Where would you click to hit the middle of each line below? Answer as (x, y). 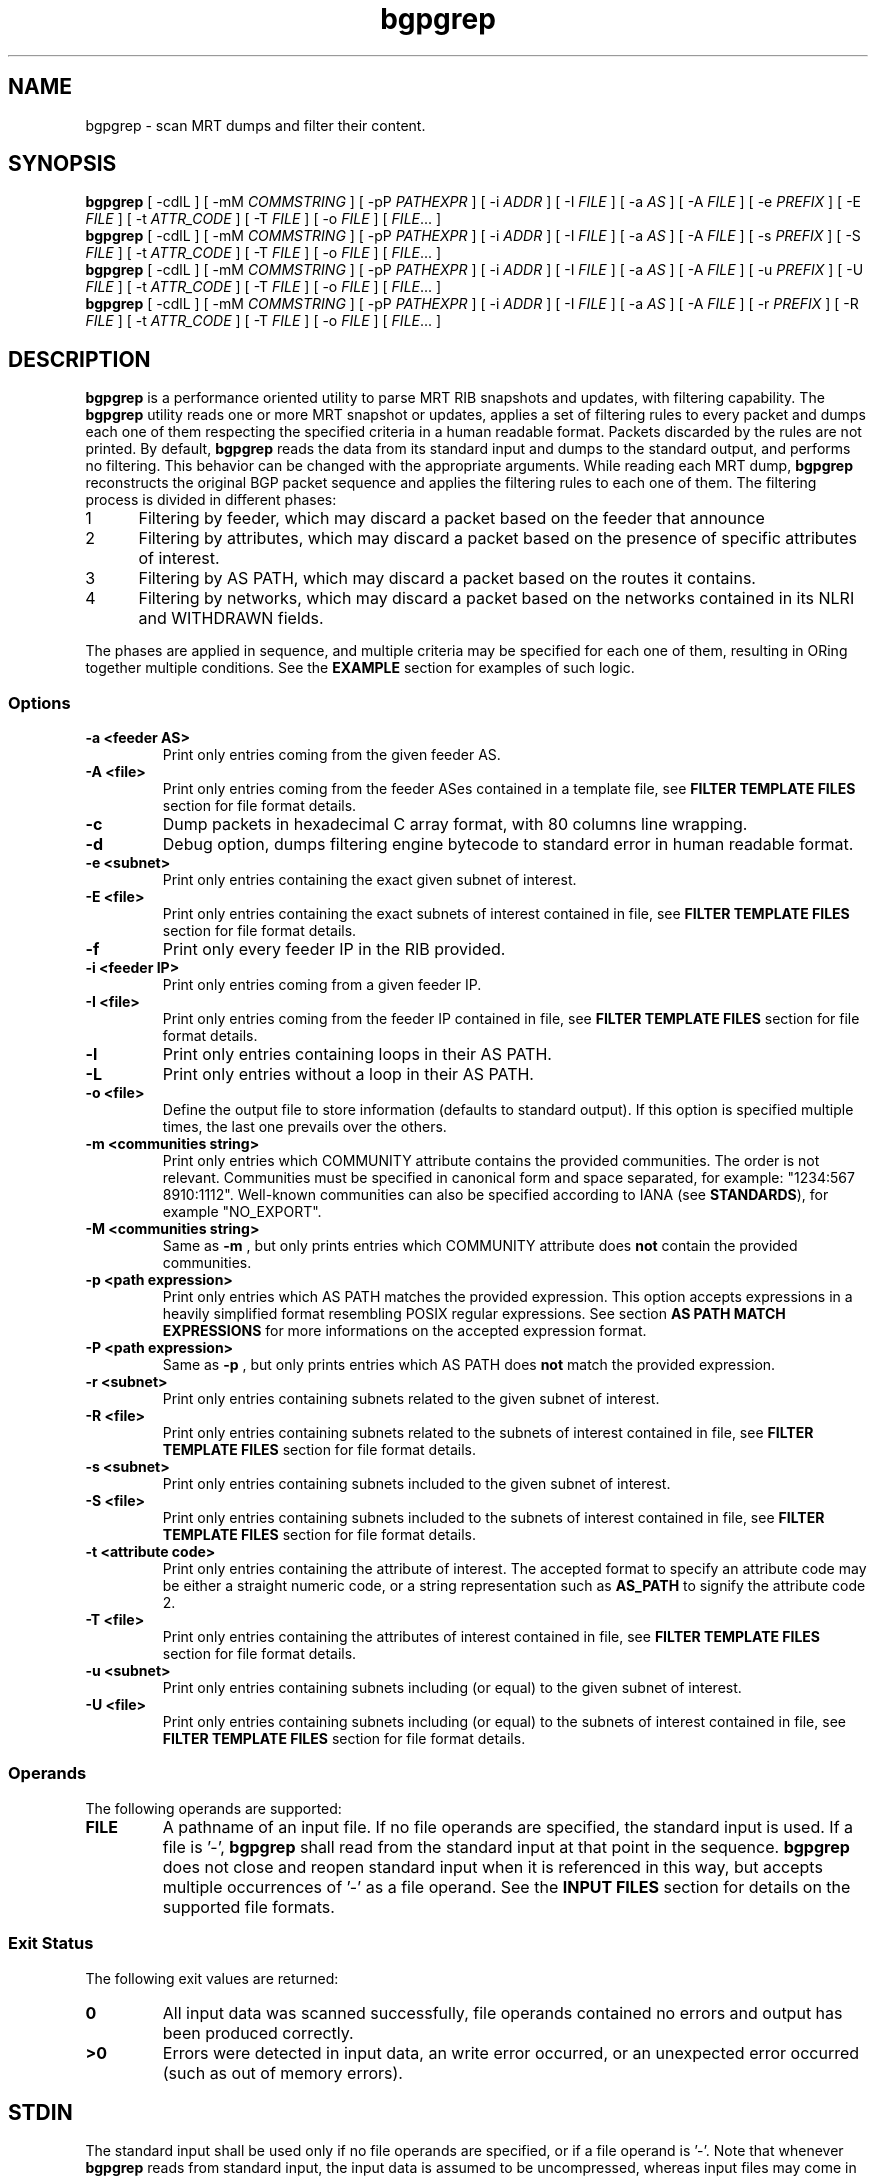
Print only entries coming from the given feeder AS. (331, 755)
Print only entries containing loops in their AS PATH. (357, 1054)
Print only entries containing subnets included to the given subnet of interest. (416, 1484)
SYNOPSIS (62, 164)
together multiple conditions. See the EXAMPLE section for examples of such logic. (360, 668)
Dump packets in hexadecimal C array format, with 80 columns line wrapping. (455, 824)
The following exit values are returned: (212, 1978)
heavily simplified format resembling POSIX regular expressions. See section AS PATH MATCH (474, 1314)
